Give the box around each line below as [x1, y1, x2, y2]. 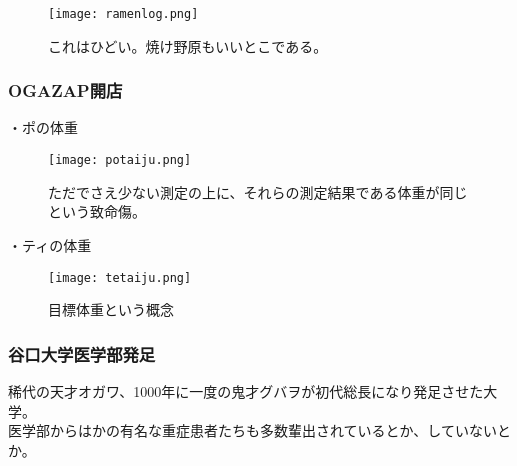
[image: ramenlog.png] [48, 7, 199, 21]
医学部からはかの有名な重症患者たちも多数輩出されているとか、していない [8, 420, 497, 441]
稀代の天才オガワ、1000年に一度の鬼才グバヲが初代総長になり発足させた [8, 380, 484, 401]
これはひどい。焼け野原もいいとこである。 [48, 35, 328, 56]
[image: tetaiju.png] [48, 270, 192, 285]
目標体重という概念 [48, 299, 174, 320]
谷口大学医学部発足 [8, 341, 156, 366]
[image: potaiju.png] [48, 153, 192, 168]
